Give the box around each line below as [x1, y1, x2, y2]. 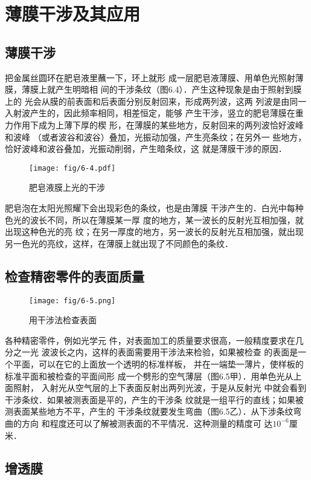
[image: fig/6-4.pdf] [29, 163, 116, 173]
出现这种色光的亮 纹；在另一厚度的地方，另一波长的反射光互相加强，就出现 [5, 225, 304, 238]
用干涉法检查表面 [29, 314, 97, 326]
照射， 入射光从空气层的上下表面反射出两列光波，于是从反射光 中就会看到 [13, 381, 307, 394]
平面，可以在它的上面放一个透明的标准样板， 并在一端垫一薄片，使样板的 [13, 358, 304, 370]
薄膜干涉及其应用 [5, 1, 141, 26]
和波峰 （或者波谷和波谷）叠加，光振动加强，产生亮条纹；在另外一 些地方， [5, 130, 307, 143]
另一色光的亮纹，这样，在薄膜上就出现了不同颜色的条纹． [5, 237, 233, 249]
